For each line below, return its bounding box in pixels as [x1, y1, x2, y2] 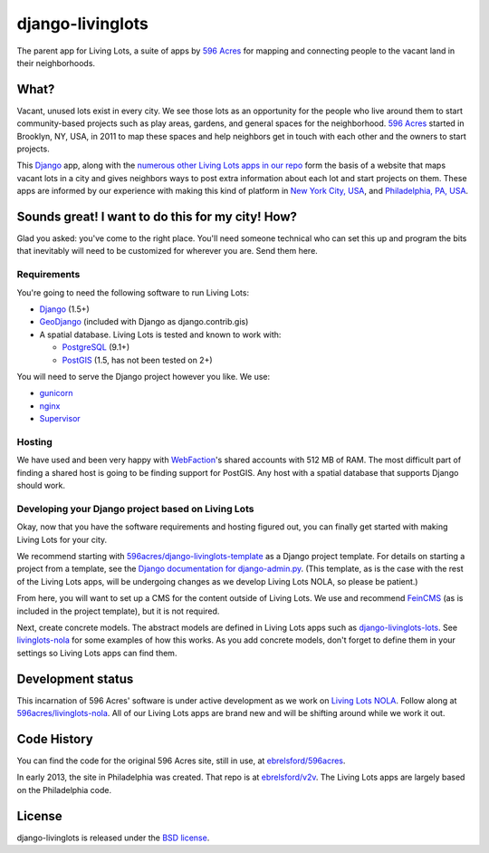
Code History [16, 731, 94, 747]
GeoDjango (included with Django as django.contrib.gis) [39, 316, 249, 327]
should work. [16, 480, 66, 491]
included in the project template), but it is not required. [16, 606, 220, 616]
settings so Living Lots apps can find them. [16, 647, 177, 658]
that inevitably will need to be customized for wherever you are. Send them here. [16, 246, 319, 257]
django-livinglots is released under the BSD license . [16, 832, 210, 843]
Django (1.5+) [39, 304, 90, 315]
